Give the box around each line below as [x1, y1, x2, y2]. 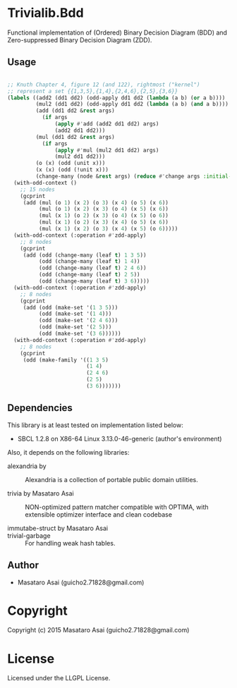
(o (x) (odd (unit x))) [35, 160, 106, 167]
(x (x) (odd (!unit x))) [35, 166, 109, 173]
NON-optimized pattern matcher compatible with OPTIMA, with [25, 503, 209, 511]
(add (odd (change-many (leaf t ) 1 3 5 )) [23, 252, 147, 259]
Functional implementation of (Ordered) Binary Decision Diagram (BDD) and [7, 28, 228, 37]
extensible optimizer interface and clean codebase [25, 510, 173, 519]
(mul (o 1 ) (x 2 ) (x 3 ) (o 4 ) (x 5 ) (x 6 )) [38, 206, 169, 213]
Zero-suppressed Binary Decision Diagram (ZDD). [7, 35, 152, 44]
